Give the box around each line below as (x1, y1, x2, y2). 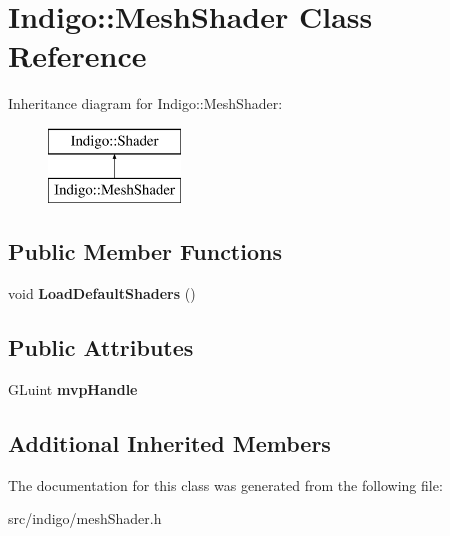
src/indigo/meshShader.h (8, 508, 162, 529)
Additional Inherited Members (8, 428, 331, 459)
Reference (8, 35, 147, 76)
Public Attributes (8, 332, 194, 363)
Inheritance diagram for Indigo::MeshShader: (8, 93, 283, 114)
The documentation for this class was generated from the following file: (8, 474, 443, 495)
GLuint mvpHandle (8, 379, 138, 400)
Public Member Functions (8, 236, 282, 267)
